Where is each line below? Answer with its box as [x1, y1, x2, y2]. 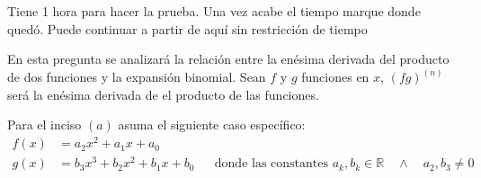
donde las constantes [214, 157, 328, 171]
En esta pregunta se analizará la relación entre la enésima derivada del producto [7, 49, 450, 68]
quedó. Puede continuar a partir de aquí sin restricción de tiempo [7, 19, 368, 38]
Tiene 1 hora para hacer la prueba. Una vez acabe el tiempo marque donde [7, 2, 421, 20]
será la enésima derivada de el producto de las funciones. [7, 85, 319, 103]
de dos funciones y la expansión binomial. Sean [7, 67, 266, 86]
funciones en [301, 67, 370, 86]
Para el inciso [7, 115, 82, 134]
